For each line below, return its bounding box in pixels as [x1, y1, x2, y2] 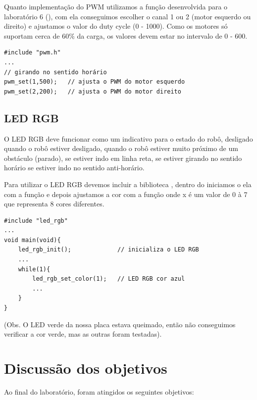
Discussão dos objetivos [4, 358, 167, 378]
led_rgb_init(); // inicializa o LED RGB [18, 246, 199, 253]
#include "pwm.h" [4, 49, 61, 56]
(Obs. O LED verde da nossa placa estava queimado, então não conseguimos [4, 319, 236, 329]
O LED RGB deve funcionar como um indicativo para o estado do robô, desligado [4, 133, 253, 144]
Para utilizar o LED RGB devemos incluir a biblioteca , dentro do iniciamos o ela [4, 179, 252, 189]
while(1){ [18, 265, 51, 273]
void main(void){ [4, 236, 61, 244]
